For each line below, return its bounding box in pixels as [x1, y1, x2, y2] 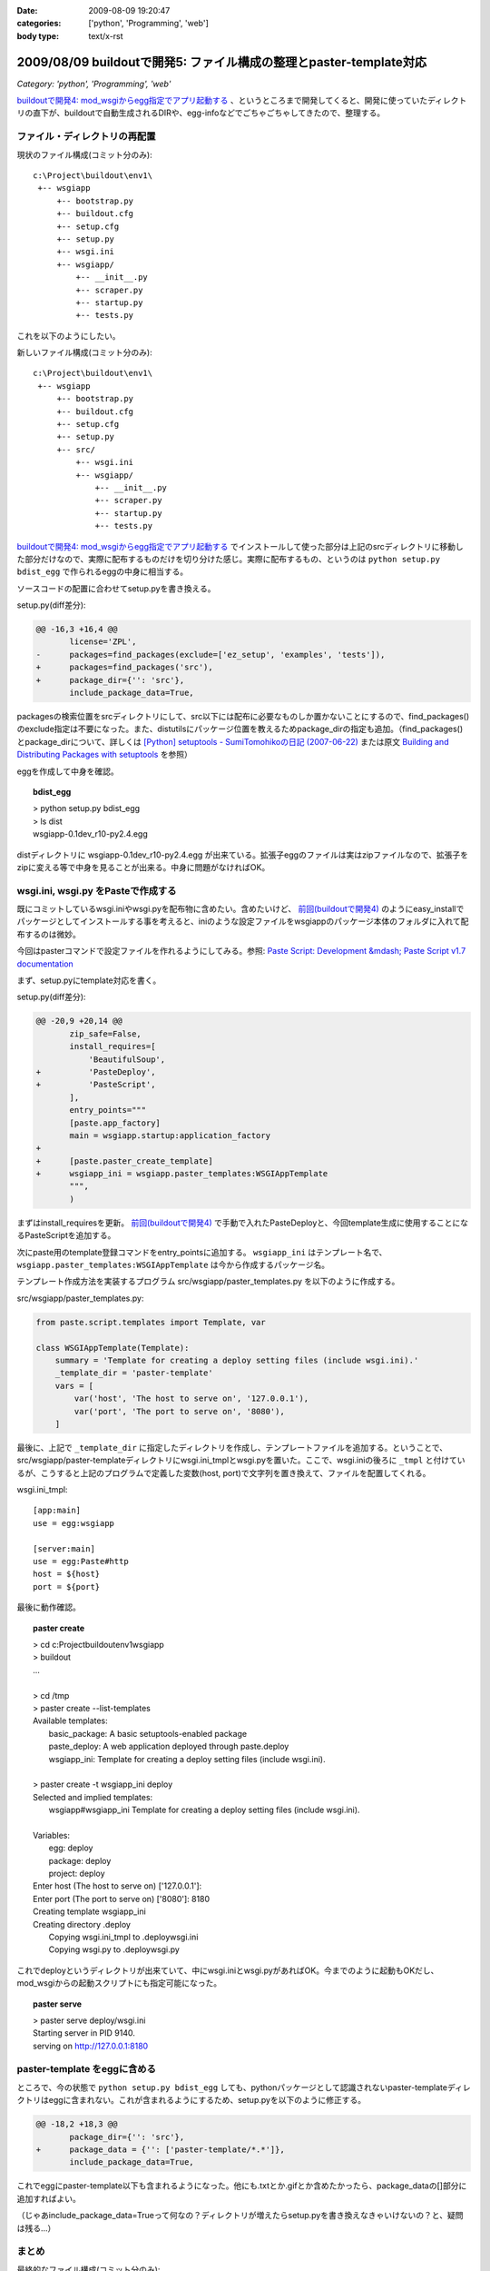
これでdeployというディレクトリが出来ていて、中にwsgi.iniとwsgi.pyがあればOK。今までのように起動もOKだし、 [16, 1965, 439, 1976]
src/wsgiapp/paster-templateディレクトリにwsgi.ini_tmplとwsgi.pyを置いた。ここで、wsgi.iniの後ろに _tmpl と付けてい [16, 1454, 465, 1466]
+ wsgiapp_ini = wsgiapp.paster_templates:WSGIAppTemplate [35, 1168, 328, 1179]
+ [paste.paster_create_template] [35, 1155, 213, 1166]
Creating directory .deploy [33, 1919, 132, 1929]
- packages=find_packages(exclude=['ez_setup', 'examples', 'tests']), [35, 650, 386, 659]
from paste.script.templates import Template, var [35, 1317, 267, 1327]
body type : [16, 30, 59, 41]
